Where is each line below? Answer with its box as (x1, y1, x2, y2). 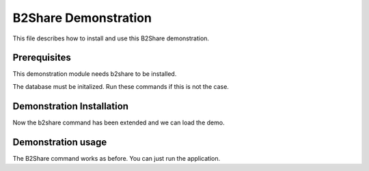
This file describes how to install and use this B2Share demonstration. (12, 34, 210, 42)
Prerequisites (12, 52, 71, 64)
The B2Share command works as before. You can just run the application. (12, 154, 221, 162)
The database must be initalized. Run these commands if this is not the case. (12, 82, 229, 90)
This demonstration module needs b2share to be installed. (12, 70, 177, 78)
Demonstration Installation (12, 100, 129, 112)
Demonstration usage (12, 136, 107, 148)
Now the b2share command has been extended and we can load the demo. (12, 118, 225, 127)
